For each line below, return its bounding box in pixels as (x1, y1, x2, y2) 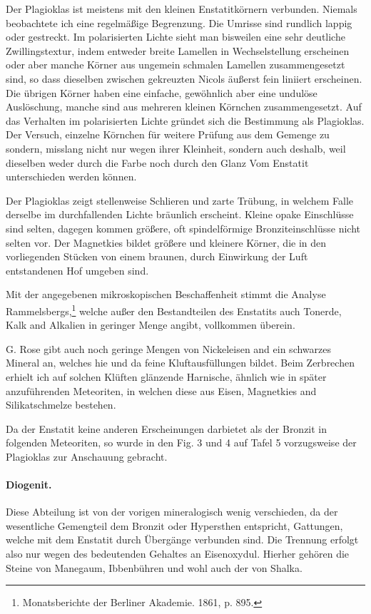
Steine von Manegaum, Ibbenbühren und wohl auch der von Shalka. (6, 560, 303, 575)
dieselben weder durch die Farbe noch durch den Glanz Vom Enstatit (6, 155, 309, 170)
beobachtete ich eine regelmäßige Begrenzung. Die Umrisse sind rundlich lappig (6, 15, 352, 30)
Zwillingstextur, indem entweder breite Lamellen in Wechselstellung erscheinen (6, 43, 350, 58)
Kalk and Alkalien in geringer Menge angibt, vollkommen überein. (6, 317, 295, 332)
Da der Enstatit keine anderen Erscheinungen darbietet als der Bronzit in (6, 421, 327, 436)
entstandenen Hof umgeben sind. (6, 262, 149, 277)
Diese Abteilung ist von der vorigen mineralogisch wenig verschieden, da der (6, 504, 338, 519)
